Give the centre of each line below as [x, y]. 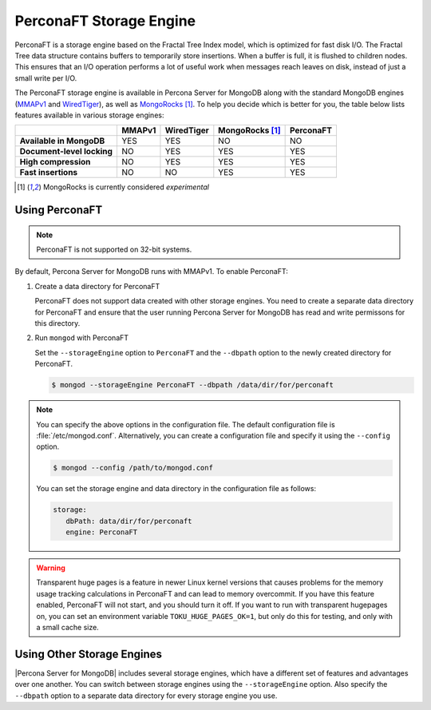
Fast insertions [49, 173]
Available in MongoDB [62, 141]
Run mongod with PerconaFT [82, 338]
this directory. [57, 323]
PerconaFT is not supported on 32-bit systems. [114, 250]
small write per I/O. [46, 78]
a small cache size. [67, 628]
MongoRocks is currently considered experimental [126, 187]
